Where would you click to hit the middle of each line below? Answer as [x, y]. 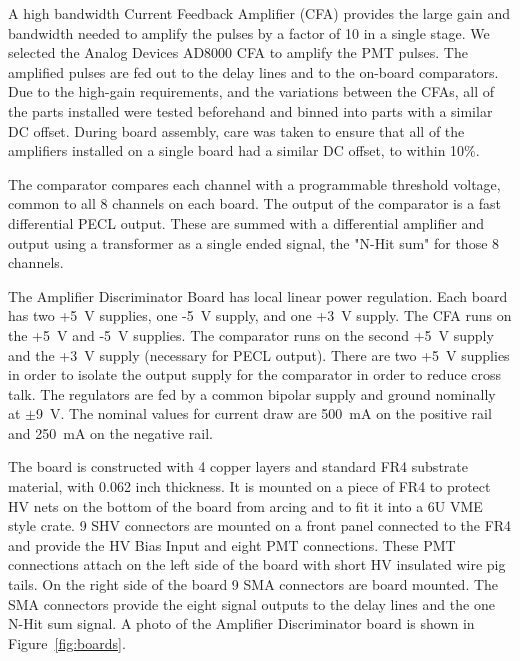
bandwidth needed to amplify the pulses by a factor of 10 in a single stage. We [249, 32]
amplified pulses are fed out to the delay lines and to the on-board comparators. [253, 71]
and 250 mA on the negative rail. [110, 432]
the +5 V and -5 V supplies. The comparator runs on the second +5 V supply [251, 334]
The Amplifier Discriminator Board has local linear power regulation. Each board [258, 295]
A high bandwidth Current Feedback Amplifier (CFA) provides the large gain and [259, 13]
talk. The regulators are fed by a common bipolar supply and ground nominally [252, 393]
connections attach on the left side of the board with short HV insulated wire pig [257, 564]
